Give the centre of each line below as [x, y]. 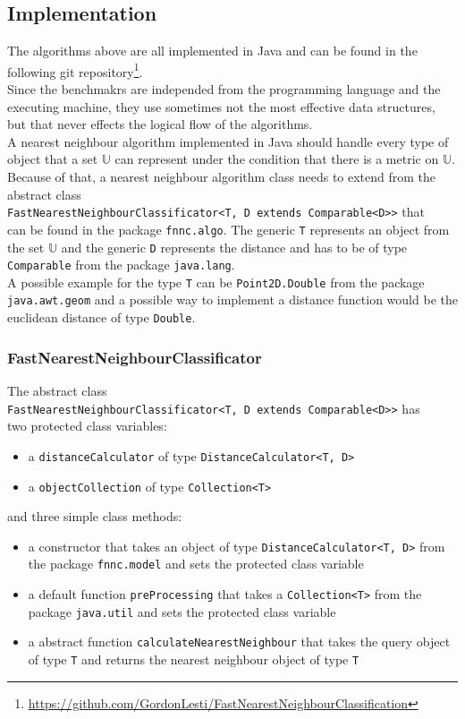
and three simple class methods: [95, 516]
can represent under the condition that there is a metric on [277, 159]
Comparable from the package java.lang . [121, 265]
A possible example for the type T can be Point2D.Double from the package [216, 282]
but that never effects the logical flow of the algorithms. [160, 124]
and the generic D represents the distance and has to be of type [234, 247]
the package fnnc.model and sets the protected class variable [196, 564]
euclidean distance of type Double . [101, 317]
